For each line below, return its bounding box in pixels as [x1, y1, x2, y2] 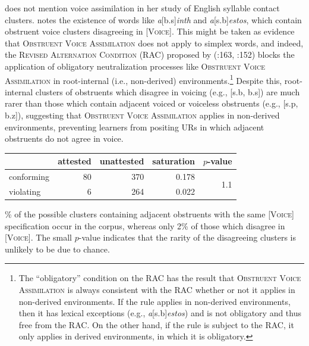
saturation [152, 155, 195, 167]
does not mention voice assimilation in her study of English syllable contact [5, 2, 280, 14]
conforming [9, 170, 50, 183]
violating [9, 185, 41, 197]
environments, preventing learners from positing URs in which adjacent [5, 120, 264, 133]
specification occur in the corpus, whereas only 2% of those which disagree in [5, 219, 285, 232]
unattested [99, 155, 144, 167]
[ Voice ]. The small [5, 231, 72, 244]
